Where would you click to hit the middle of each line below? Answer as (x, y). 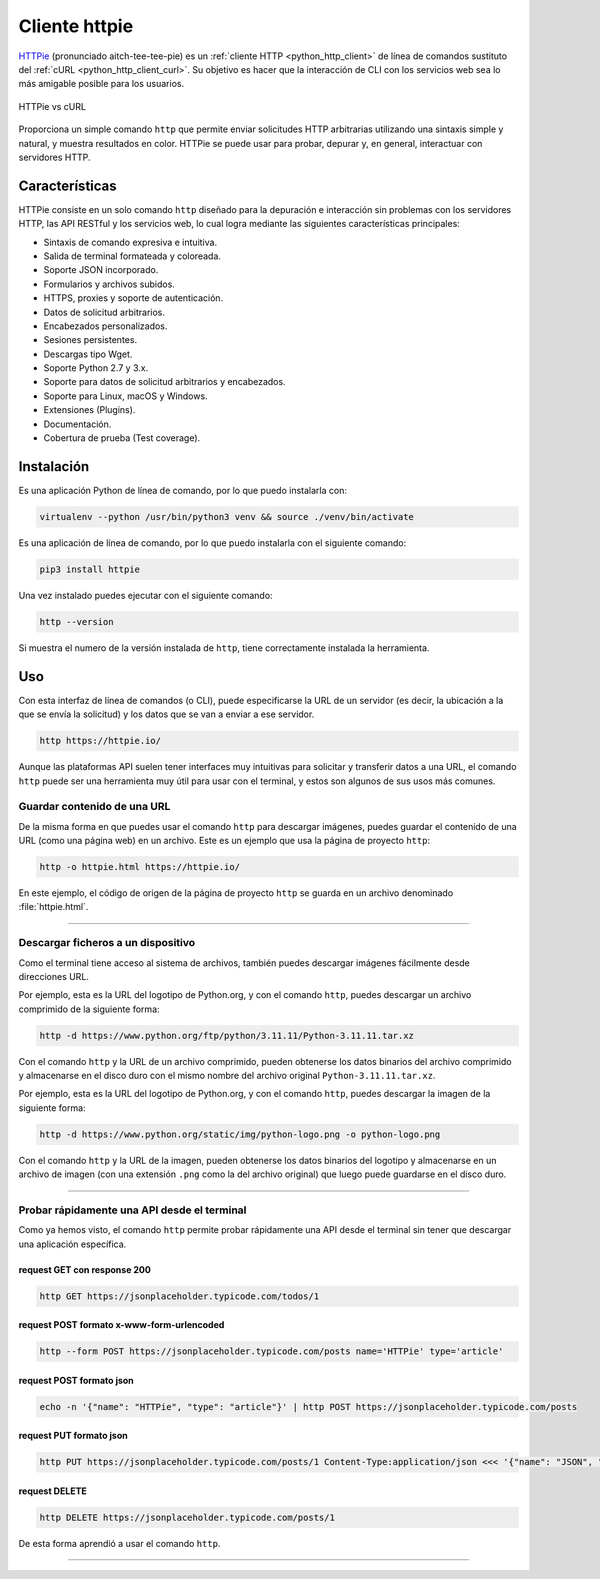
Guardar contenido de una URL (94, 807)
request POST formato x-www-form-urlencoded (121, 1325)
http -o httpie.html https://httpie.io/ (139, 867)
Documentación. (77, 424)
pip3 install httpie (89, 569)
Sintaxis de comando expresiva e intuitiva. (130, 242)
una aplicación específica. (72, 1244)
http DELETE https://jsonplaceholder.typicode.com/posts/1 (187, 1518)
